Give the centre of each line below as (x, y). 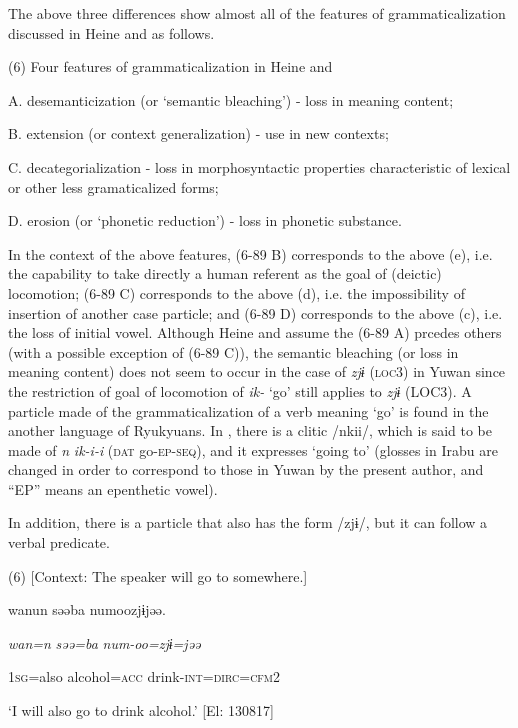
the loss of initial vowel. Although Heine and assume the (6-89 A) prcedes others (255, 332)
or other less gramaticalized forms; (113, 186)
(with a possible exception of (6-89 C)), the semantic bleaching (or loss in (233, 351)
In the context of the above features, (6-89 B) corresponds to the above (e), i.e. (250, 253)
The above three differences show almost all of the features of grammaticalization (257, 13)
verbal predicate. (59, 542)
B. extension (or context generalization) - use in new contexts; (198, 133)
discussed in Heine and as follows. (111, 32)
